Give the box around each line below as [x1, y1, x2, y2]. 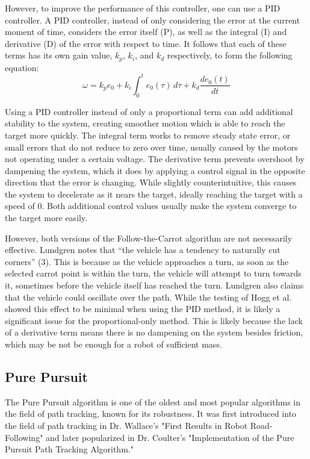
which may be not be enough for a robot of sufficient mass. [5, 338, 222, 350]
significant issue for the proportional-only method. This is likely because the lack [5, 314, 303, 326]
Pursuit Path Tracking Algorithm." [5, 443, 134, 455]
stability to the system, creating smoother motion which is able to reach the [5, 117, 285, 130]
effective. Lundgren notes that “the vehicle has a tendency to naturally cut [5, 243, 281, 256]
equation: [5, 61, 39, 73]
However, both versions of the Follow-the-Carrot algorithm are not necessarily [5, 231, 293, 244]
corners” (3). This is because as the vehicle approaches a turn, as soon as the [5, 255, 289, 267]
